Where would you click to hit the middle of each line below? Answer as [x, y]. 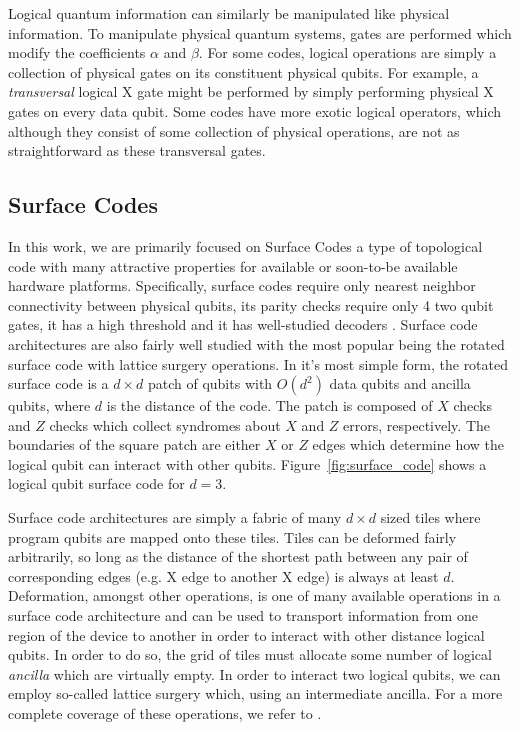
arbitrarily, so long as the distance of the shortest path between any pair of [238, 556]
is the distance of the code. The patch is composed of [269, 405]
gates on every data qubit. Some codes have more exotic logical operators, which [255, 110]
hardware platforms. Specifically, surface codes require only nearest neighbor [242, 285]
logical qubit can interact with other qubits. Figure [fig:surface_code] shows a [247, 463]
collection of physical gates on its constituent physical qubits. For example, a [243, 71]
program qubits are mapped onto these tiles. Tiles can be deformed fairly [232, 536]
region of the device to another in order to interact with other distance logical [246, 634]
